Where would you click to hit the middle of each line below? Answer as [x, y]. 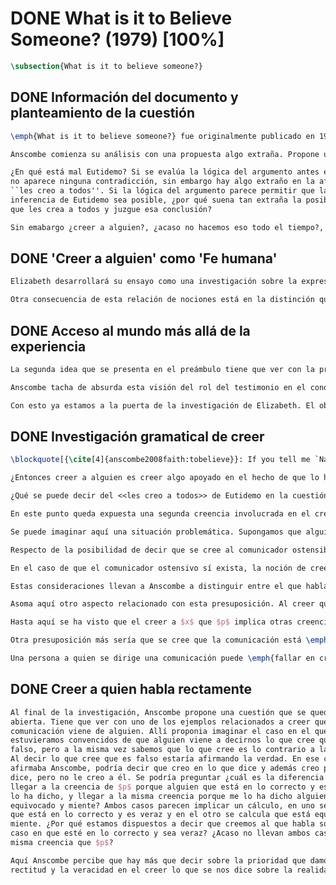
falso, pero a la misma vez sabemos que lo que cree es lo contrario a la [169, 750]
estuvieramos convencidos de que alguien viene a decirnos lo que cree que [171, 740]
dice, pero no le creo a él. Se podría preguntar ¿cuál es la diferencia [167, 777]
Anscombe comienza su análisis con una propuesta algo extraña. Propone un [171, 154]
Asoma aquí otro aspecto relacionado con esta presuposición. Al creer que [171, 604]
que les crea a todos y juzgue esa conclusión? [111, 209]
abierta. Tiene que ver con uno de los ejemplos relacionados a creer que [169, 722]
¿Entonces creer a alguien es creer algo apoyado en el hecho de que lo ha [171, 478]
